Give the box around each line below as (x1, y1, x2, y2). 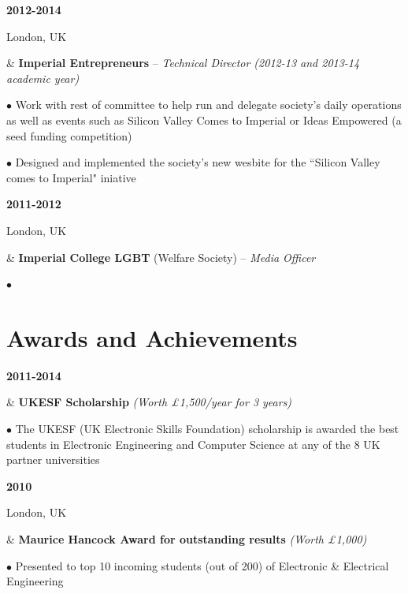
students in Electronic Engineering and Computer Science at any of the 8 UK (6, 435, 380, 452)
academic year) (6, 69, 80, 86)
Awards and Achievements (6, 321, 298, 353)
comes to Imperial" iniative (6, 169, 136, 185)
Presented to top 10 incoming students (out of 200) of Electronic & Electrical (15, 557, 389, 573)
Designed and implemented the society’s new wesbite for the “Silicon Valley (15, 154, 380, 170)
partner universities (6, 451, 100, 468)
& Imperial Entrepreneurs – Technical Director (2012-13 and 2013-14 (6, 54, 360, 71)
